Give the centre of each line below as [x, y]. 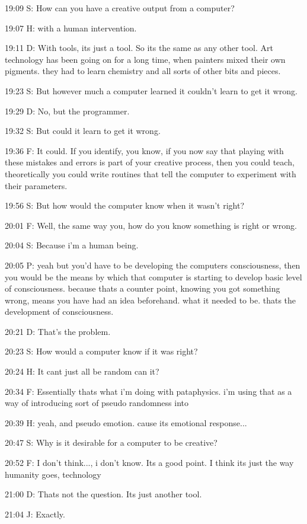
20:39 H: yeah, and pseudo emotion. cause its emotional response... [126, 422]
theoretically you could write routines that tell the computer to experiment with [151, 173]
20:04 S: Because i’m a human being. [72, 245]
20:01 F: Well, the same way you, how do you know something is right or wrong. [151, 225]
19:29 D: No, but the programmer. [67, 111]
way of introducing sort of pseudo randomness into [97, 403]
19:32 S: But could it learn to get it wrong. [83, 131]
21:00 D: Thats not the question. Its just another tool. [103, 494]
